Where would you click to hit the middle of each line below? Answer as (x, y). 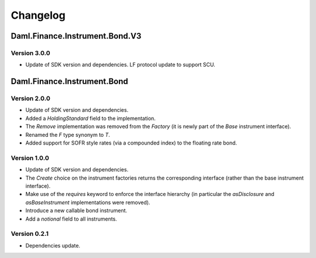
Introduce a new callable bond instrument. (76, 211)
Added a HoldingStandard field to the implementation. (91, 118)
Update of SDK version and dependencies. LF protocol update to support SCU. (121, 65)
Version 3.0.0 (31, 53)
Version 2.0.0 (31, 98)
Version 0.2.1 (30, 234)
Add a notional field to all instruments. (71, 219)
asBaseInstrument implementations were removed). (88, 202)
